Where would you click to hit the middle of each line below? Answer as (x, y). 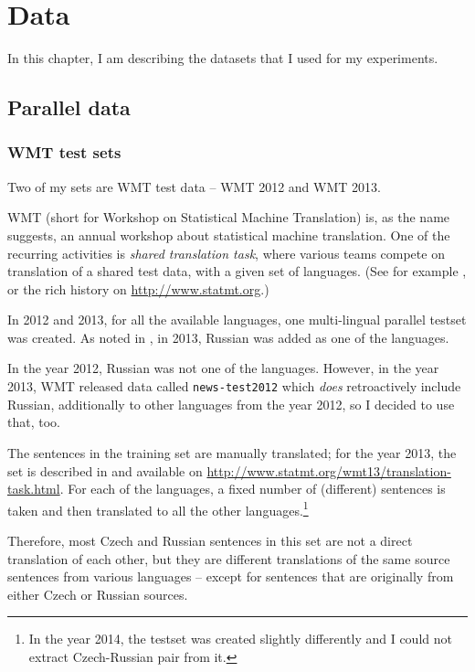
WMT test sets (64, 152)
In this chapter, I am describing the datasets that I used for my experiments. (223, 58)
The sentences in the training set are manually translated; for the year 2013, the (232, 452)
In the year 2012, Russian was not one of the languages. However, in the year (223, 368)
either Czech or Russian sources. (98, 594)
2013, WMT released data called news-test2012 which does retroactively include (234, 386)
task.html (34, 489)
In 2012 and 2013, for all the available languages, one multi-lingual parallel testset (237, 320)
